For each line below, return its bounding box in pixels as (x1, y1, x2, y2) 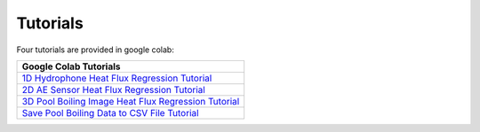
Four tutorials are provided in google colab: (16, 44, 175, 55)
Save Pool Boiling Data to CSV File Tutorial (21, 106, 199, 119)
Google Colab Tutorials (21, 60, 121, 73)
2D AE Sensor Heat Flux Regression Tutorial (21, 83, 206, 96)
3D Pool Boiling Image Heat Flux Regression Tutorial (21, 95, 240, 107)
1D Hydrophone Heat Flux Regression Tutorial (21, 72, 212, 84)
